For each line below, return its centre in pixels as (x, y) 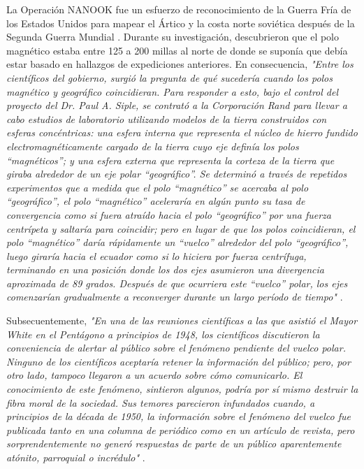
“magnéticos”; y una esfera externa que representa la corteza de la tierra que (170, 160)
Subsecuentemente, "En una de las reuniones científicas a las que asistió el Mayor (182, 320)
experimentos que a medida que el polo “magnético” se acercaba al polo (158, 187)
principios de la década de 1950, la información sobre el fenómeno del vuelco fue (179, 416)
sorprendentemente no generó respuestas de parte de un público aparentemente (174, 443)
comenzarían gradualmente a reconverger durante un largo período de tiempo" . (175, 297)
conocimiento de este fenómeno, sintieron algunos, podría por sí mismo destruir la (182, 389)
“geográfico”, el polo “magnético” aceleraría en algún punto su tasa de (156, 201)
